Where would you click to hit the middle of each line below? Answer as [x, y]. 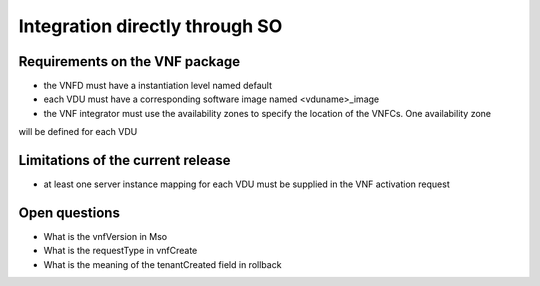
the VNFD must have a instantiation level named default [158, 86]
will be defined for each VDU [78, 132]
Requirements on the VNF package [129, 61]
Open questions [69, 212]
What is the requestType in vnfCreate [120, 251]
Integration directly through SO [150, 26]
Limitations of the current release [124, 160]
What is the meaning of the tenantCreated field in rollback [162, 264]
